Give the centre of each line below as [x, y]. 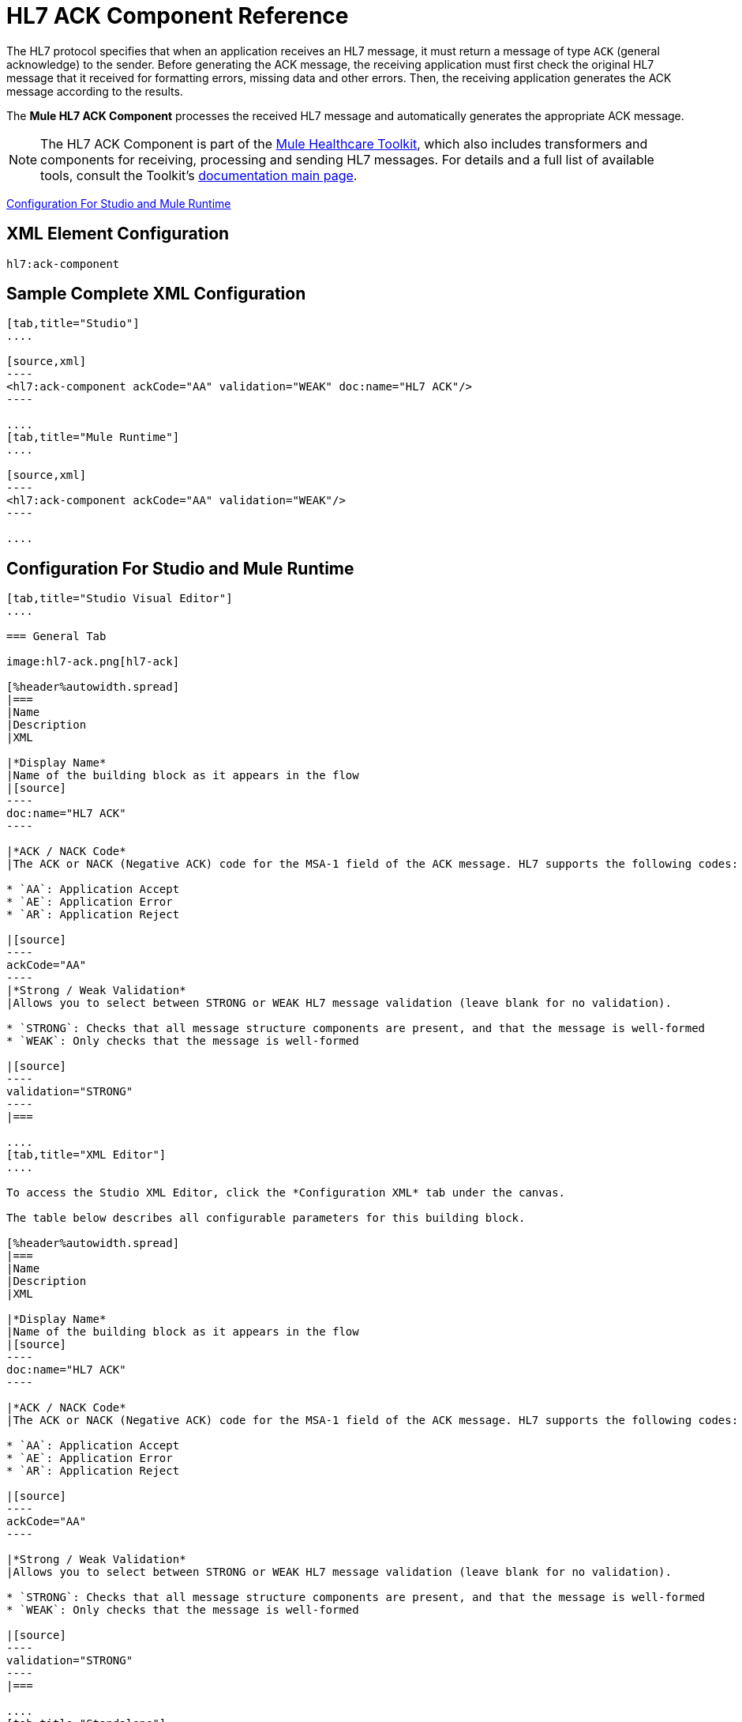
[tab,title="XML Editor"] [86, 1155]
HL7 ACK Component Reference [178, 16]
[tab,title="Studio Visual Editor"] [120, 599]
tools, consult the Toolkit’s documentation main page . [199, 175]
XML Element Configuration [118, 234]
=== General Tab [56, 637]
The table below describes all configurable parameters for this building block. [266, 1218]
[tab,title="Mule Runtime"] [93, 437]
